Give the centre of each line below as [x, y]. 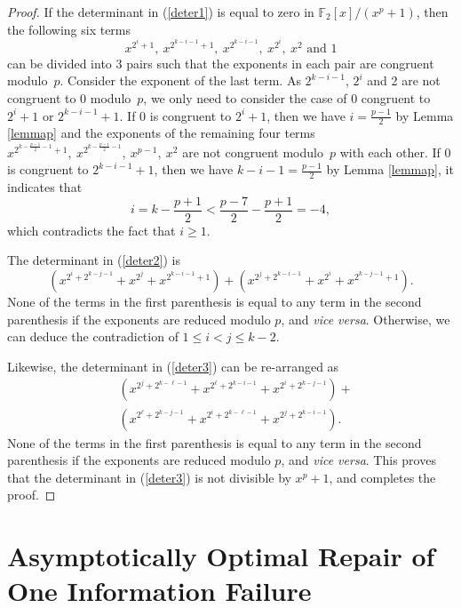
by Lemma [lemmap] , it [390, 169]
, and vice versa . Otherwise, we [366, 319]
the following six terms [69, 29]
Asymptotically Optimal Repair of [221, 556]
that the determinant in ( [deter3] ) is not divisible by [149, 477]
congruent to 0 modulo [69, 98]
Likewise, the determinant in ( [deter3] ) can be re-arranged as [173, 366]
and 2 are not [404, 80]
